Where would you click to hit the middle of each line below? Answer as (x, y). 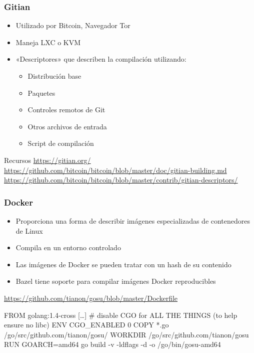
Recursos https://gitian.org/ (47, 160)
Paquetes (41, 93)
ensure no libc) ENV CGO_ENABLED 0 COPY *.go (86, 325)
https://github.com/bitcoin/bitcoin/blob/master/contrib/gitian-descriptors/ (121, 180)
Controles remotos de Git (66, 110)
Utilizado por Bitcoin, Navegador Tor (73, 25)
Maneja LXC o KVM (48, 42)
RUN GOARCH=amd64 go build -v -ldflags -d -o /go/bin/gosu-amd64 (112, 344)
